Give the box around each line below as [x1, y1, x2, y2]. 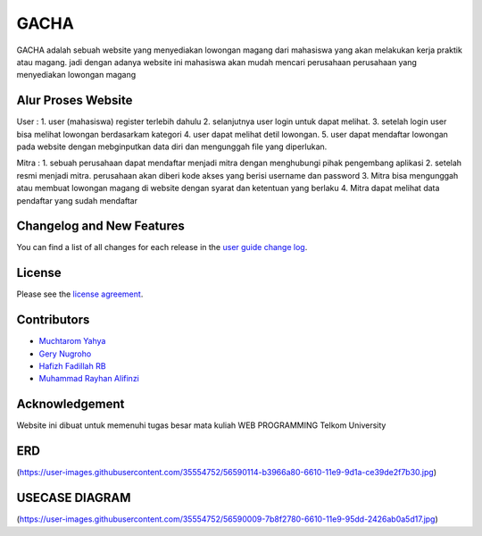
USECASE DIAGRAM [16, 490, 131, 506]
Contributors [16, 313, 90, 328]
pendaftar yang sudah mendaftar [16, 195, 138, 205]
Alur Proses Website [16, 93, 133, 108]
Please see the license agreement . [16, 289, 144, 299]
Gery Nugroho [38, 348, 92, 359]
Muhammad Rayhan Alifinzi [38, 373, 140, 384]
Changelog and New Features [16, 219, 185, 234]
